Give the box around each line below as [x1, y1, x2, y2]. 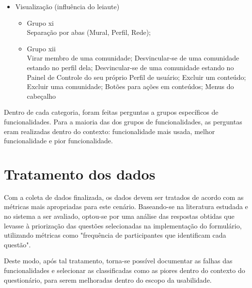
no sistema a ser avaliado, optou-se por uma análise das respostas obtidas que [4, 211, 235, 221]
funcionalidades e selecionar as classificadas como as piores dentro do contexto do [4, 265, 245, 275]
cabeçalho [27, 91, 56, 101]
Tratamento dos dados [4, 164, 156, 183]
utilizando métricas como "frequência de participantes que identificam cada [4, 230, 226, 240]
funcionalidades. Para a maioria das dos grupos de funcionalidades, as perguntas [4, 116, 242, 126]
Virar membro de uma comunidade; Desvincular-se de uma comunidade [27, 53, 239, 63]
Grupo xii [27, 43, 56, 53]
